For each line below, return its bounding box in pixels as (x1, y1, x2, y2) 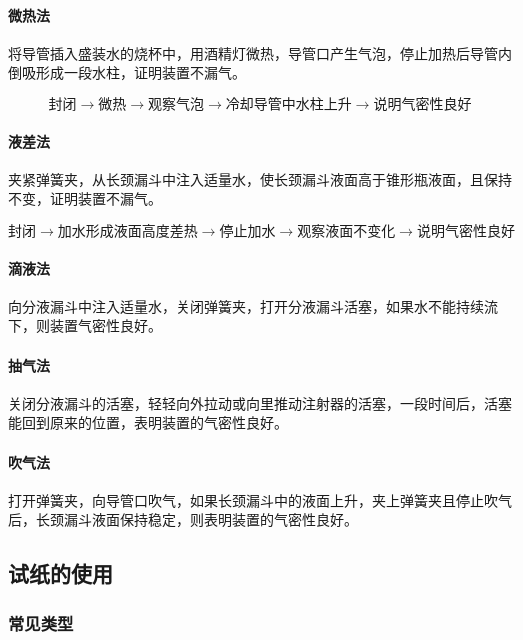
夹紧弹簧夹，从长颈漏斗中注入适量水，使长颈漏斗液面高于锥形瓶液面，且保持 (8, 168, 512, 189)
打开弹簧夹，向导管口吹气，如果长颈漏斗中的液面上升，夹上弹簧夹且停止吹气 (8, 489, 512, 510)
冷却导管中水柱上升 (225, 97, 352, 112)
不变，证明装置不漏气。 (8, 188, 162, 209)
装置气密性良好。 (49, 315, 162, 336)
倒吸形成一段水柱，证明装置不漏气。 (8, 62, 246, 83)
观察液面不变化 (297, 224, 396, 239)
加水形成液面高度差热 (57, 224, 198, 239)
